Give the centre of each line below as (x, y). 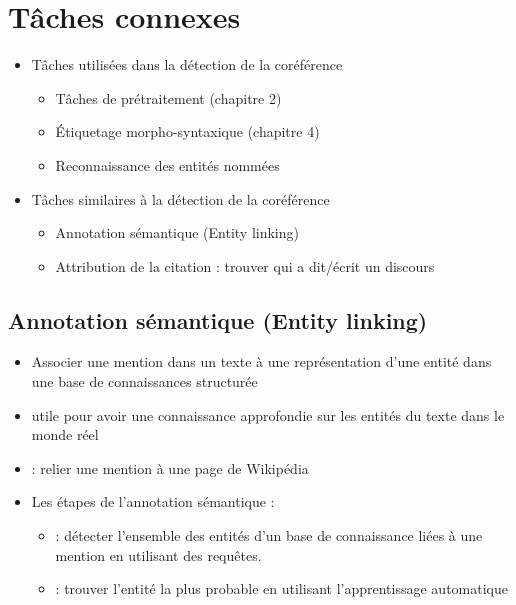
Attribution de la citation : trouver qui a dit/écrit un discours (245, 265)
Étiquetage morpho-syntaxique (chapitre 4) (187, 131)
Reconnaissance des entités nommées (167, 164)
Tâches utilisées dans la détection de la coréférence (187, 64)
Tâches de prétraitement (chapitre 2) (168, 97)
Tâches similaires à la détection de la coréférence (180, 198)
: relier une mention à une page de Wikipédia (170, 467)
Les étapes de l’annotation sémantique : (153, 501)
